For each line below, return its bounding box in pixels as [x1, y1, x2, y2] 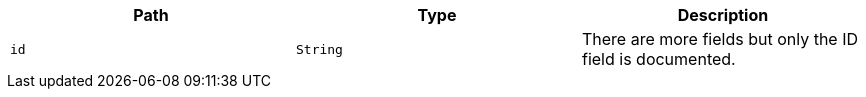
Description [677, 5, 769, 25]
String [295, 41, 343, 57]
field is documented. [581, 49, 736, 69]
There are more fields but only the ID [581, 29, 859, 49]
